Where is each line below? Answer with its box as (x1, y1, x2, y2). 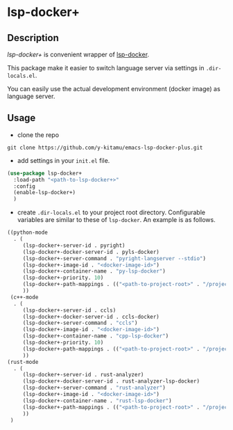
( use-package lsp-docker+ (7, 170, 82, 177)
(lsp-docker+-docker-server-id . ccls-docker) (22, 313, 159, 320)
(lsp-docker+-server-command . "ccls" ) (22, 319, 138, 327)
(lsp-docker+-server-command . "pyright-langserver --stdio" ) (22, 255, 207, 262)
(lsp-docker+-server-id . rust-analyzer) (22, 372, 144, 379)
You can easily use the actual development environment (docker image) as (7, 85, 221, 93)
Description (7, 32, 59, 44)
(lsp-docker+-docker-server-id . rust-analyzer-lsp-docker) (22, 378, 200, 385)
